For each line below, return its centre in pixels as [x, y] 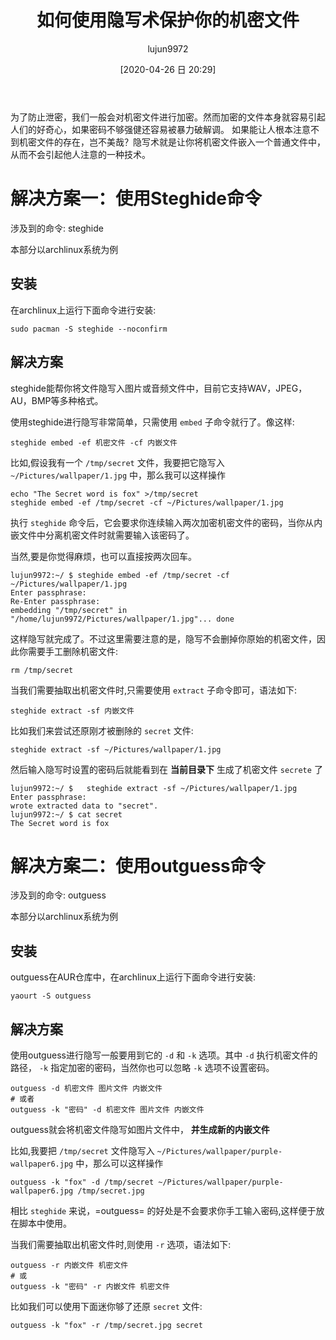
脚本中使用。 [45, 1223]
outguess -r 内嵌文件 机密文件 [69, 1266]
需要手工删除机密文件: [73, 651]
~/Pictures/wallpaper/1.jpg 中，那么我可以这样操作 [118, 475]
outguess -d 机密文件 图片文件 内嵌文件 [86, 1089]
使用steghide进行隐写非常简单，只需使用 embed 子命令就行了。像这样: [152, 422]
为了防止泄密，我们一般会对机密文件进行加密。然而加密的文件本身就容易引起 [168, 117]
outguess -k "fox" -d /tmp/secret [82, 1182]
